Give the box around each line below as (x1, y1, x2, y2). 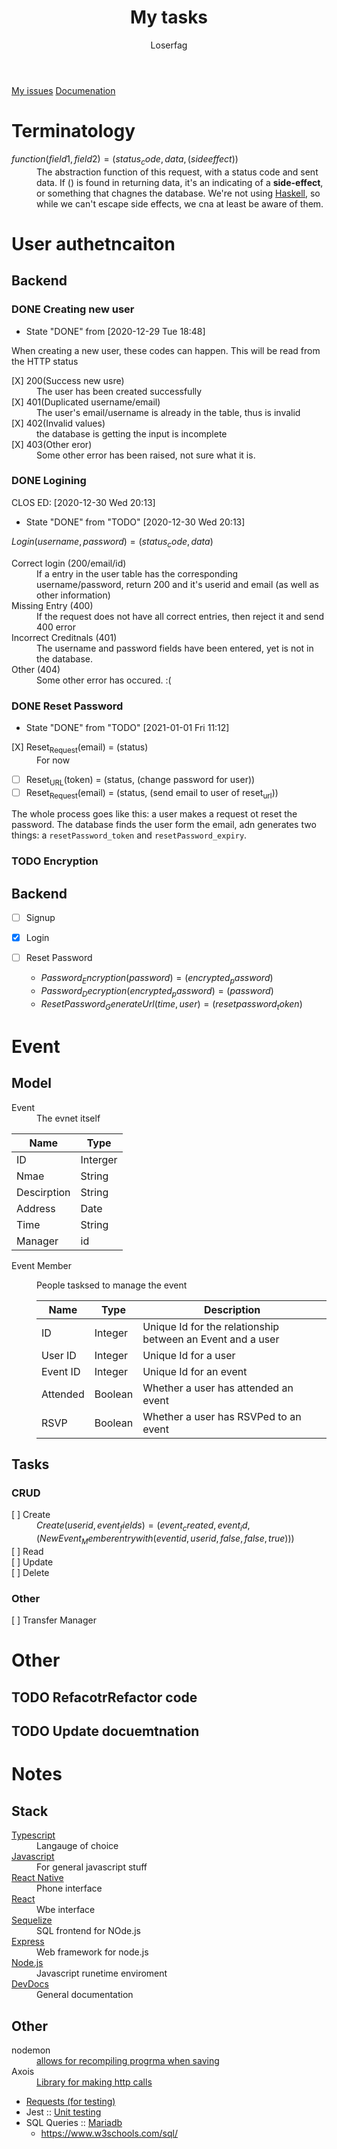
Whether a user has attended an (142, 1381, 294, 1395)
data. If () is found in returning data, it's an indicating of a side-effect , (36, 176, 324, 188)
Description (203, 1302, 261, 1316)
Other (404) (11, 663, 61, 675)
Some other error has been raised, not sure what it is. (36, 449, 256, 461)
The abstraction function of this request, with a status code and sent (36, 166, 319, 178)
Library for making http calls (36, 2076, 153, 2088)
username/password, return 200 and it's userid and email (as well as (36, 578, 319, 590)
